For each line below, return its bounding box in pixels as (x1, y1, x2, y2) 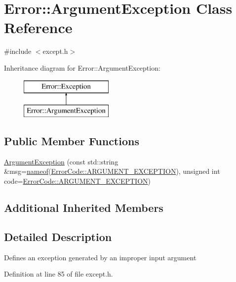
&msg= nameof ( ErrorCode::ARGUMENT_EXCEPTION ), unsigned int (4, 166, 220, 176)
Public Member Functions (4, 133, 139, 149)
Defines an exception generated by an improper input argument (4, 252, 197, 262)
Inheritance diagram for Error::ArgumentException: (4, 62, 160, 73)
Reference (4, 17, 73, 38)
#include (4, 46, 32, 56)
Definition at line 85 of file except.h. (4, 269, 113, 279)
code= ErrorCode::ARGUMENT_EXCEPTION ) (4, 176, 151, 186)
